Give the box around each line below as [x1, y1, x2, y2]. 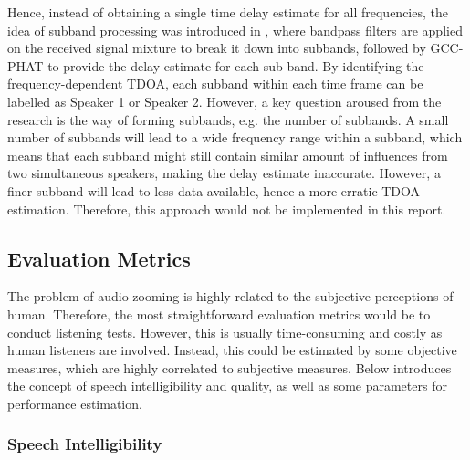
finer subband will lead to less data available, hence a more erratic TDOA [7, 181, 421, 200]
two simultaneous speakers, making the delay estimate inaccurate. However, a [7, 163, 441, 183]
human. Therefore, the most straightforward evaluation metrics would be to [7, 304, 431, 323]
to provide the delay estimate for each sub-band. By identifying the [47, 56, 424, 75]
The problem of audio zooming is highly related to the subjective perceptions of [7, 287, 454, 306]
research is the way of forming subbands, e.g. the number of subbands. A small [7, 110, 449, 129]
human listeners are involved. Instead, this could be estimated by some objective [7, 340, 457, 360]
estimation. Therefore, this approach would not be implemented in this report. [7, 199, 446, 218]
